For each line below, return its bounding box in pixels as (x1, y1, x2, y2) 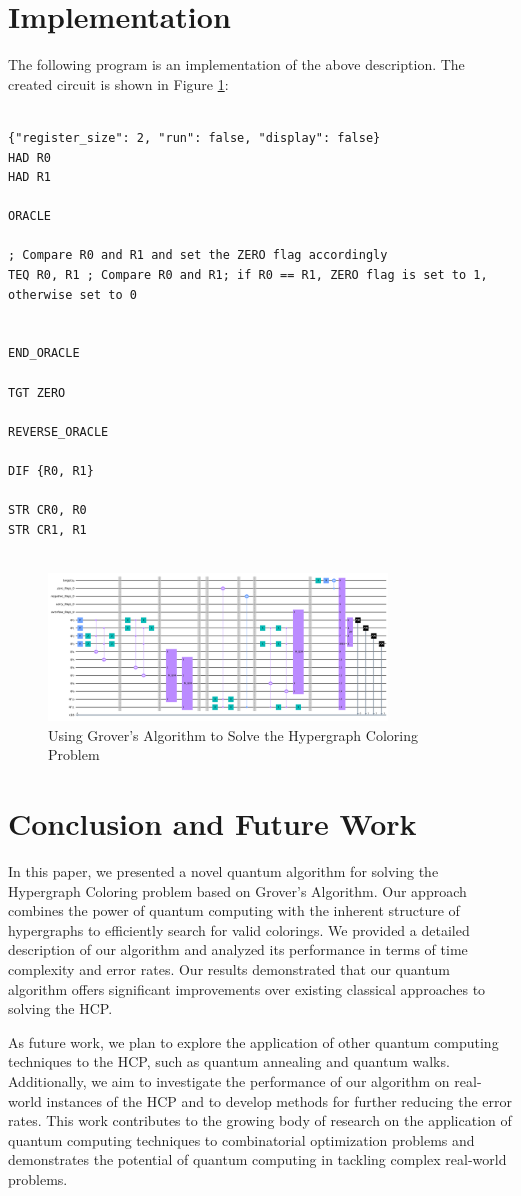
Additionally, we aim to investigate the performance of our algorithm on (8, 1070, 450, 1091)
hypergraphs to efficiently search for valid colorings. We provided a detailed (8, 919, 470, 940)
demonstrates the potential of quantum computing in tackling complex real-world (8, 1149, 507, 1170)
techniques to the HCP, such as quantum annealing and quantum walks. (8, 1051, 450, 1072)
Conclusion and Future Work (8, 803, 417, 844)
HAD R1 (8, 170, 51, 185)
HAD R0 (8, 150, 51, 165)
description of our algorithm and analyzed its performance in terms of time (8, 939, 468, 960)
